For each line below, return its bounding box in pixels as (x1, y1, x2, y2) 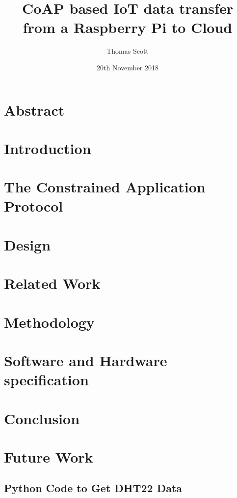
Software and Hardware (4, 350, 167, 370)
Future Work (4, 446, 93, 467)
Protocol (4, 196, 63, 216)
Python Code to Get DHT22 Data (4, 480, 183, 496)
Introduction (4, 138, 91, 158)
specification (4, 370, 89, 390)
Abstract (4, 99, 65, 120)
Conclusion (4, 408, 80, 428)
